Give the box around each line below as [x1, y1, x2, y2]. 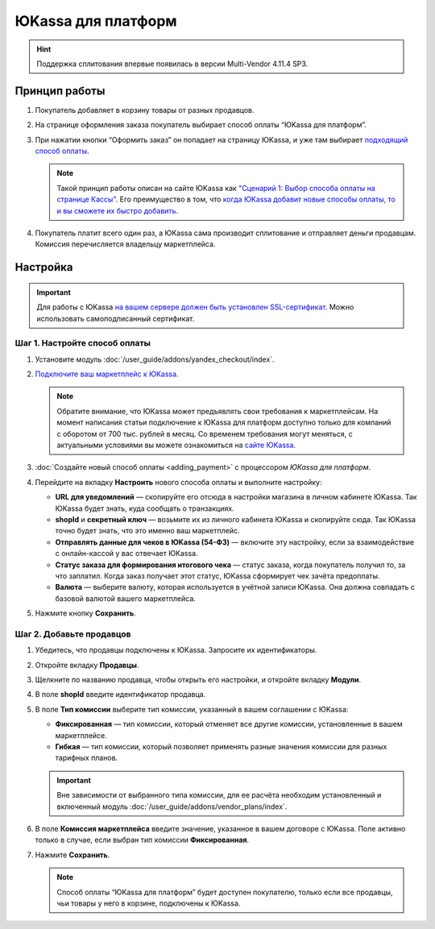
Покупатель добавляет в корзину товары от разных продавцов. [35, 105, 255, 114]
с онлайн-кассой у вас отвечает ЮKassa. [55, 549, 198, 558]
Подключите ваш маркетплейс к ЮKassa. [35, 369, 179, 379]
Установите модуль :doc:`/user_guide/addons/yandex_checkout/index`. [35, 355, 275, 364]
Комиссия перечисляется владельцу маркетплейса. [35, 239, 216, 249]
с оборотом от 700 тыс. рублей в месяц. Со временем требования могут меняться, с [56, 429, 354, 438]
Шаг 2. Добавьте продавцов [14, 628, 132, 640]
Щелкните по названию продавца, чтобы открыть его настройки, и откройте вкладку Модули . [35, 675, 362, 685]
